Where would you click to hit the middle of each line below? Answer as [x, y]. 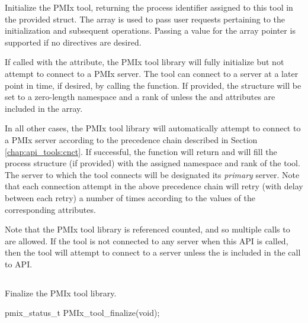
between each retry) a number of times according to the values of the [130, 197]
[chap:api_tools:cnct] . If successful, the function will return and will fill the [141, 151]
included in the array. [44, 108]
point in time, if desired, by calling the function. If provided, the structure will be [153, 85]
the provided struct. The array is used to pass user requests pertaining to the [145, 19]
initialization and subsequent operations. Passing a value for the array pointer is [150, 30]
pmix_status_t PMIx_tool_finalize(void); [82, 313]
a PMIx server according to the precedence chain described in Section [131, 139]
